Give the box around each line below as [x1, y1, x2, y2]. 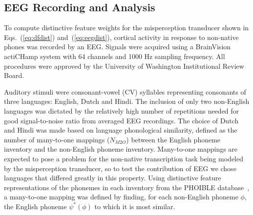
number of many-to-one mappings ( [4, 134, 110, 144]
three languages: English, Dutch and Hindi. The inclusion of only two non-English [4, 96, 250, 106]
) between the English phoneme [126, 134, 221, 144]
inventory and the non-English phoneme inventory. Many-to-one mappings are [4, 144, 238, 154]
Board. [4, 70, 24, 80]
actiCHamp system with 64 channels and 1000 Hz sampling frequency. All [4, 51, 225, 61]
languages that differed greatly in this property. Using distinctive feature [4, 173, 221, 183]
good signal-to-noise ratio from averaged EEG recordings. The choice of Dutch [4, 115, 239, 125]
